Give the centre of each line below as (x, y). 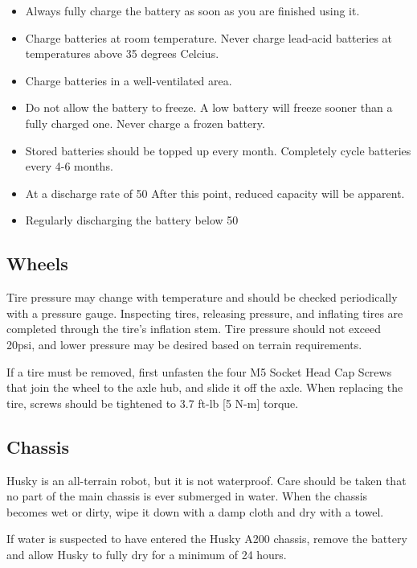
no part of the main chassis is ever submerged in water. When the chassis (187, 496)
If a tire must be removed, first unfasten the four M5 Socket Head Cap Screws (199, 371)
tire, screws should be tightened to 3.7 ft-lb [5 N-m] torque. (153, 403)
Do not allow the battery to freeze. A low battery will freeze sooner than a (209, 107)
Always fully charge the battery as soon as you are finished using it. (192, 10)
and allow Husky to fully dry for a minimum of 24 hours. (147, 554)
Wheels (37, 263)
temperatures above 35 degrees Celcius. (122, 54)
